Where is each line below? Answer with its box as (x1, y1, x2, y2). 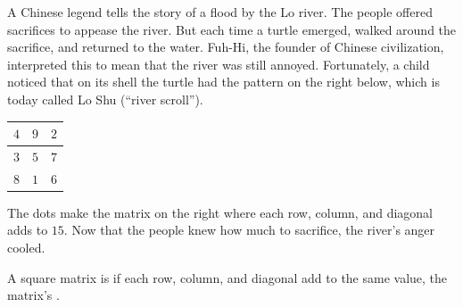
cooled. (7, 238, 45, 257)
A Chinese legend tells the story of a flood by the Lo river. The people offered (7, 3, 433, 21)
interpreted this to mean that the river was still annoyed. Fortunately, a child (7, 54, 430, 73)
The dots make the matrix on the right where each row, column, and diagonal (7, 203, 433, 221)
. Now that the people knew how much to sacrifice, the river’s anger (63, 220, 435, 239)
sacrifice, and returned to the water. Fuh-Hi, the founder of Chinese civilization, (7, 37, 444, 56)
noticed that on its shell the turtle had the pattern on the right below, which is (7, 72, 440, 91)
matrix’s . (7, 286, 60, 304)
